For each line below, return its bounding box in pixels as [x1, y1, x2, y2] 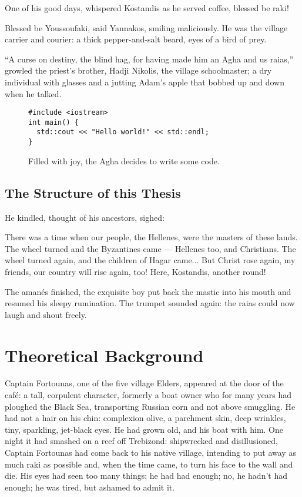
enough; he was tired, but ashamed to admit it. [5, 481, 175, 493]
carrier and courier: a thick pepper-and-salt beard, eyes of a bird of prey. [5, 33, 267, 45]
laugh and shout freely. [5, 308, 87, 320]
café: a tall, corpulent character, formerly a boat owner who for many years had [5, 389, 292, 401]
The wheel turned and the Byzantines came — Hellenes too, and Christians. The [5, 242, 296, 254]
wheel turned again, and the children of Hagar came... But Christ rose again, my [5, 254, 296, 266]
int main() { [28, 118, 79, 127]
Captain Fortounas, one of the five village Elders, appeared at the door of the [5, 377, 284, 389]
